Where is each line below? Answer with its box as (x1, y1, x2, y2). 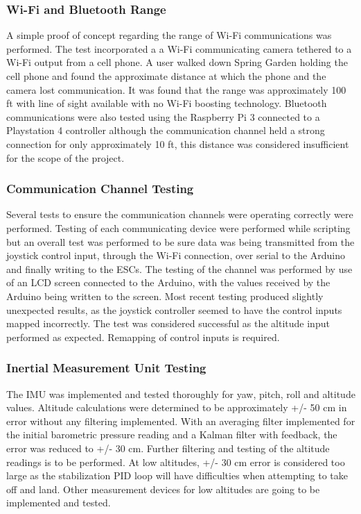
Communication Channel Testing (6, 180, 194, 197)
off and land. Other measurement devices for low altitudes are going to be (6, 481, 320, 496)
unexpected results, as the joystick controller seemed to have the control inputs (6, 302, 342, 317)
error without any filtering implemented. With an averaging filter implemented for (6, 413, 355, 428)
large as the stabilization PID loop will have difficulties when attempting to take (6, 468, 348, 483)
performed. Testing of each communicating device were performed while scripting (6, 220, 351, 235)
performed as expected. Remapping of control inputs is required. (6, 329, 280, 344)
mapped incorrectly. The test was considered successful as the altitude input (6, 316, 330, 331)
